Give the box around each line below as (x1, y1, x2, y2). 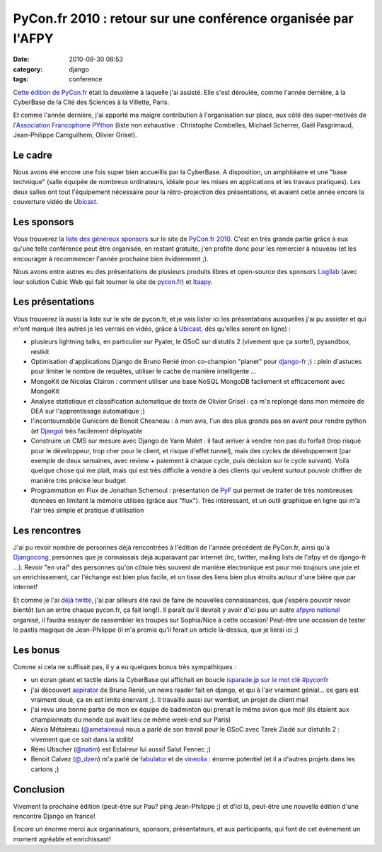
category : (13, 64, 43, 74)
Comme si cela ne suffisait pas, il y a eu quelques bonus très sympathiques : (13, 662, 236, 671)
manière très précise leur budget (30, 476, 127, 484)
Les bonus (13, 644, 60, 656)
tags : (13, 75, 29, 84)
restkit (30, 347, 50, 356)
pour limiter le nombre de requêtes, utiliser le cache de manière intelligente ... (30, 367, 257, 375)
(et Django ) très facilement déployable (30, 426, 143, 435)
